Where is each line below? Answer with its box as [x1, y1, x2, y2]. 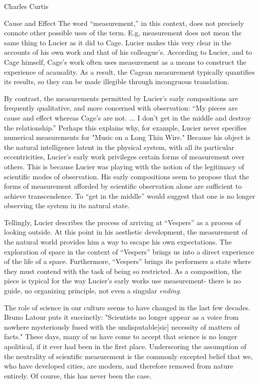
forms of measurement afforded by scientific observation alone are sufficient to [4, 181, 242, 191]
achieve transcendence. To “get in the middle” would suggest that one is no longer [4, 190, 256, 201]
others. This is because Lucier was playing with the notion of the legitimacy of [4, 161, 244, 171]
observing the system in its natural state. [4, 200, 130, 211]
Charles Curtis [4, 1, 48, 11]
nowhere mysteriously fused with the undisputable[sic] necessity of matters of [4, 321, 240, 332]
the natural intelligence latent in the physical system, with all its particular [4, 141, 235, 152]
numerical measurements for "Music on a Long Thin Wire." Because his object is [4, 132, 251, 142]
